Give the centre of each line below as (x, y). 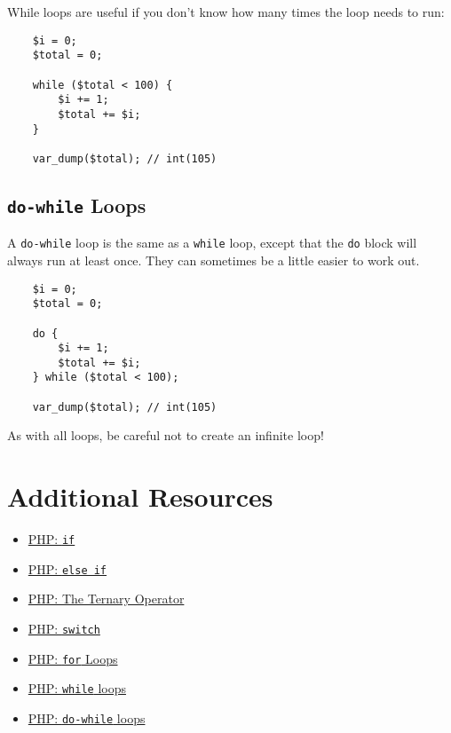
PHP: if (51, 539)
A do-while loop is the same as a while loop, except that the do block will (212, 243)
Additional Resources (140, 497)
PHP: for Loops (73, 658)
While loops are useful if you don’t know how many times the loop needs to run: (226, 12)
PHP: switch (64, 629)
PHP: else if (67, 568)
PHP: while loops (77, 688)
